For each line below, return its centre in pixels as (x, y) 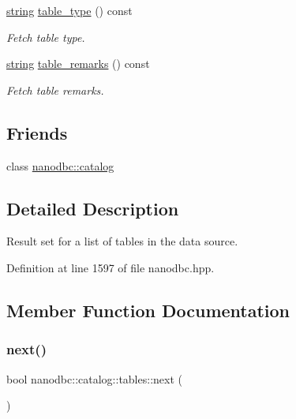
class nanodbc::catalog (60, 165)
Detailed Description (93, 208)
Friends (37, 132)
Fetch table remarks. (55, 90)
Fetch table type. (46, 37)
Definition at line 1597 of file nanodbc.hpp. (111, 267)
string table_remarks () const (78, 64)
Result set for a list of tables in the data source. (122, 241)
